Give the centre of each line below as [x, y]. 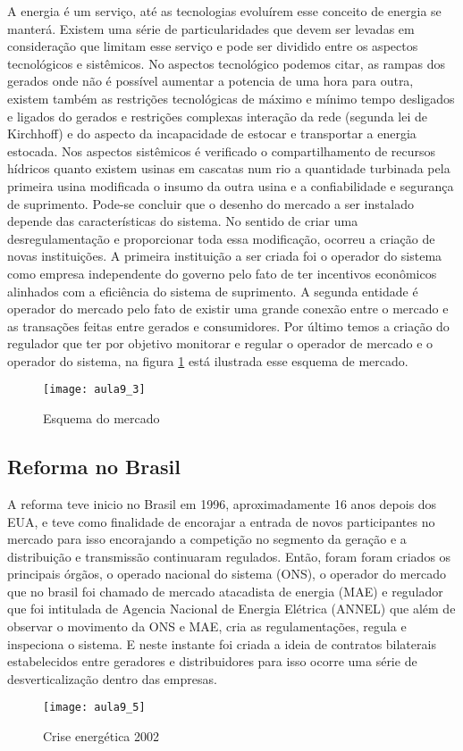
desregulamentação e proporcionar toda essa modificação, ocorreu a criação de [221, 238]
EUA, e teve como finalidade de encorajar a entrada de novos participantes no [221, 521]
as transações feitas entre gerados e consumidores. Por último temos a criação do [228, 325]
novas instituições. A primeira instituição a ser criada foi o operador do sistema [225, 256]
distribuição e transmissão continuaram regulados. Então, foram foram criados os [229, 556]
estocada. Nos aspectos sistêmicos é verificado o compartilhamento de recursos [222, 150]
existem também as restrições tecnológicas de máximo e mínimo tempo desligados [231, 98]
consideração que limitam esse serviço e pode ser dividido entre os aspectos [213, 46]
